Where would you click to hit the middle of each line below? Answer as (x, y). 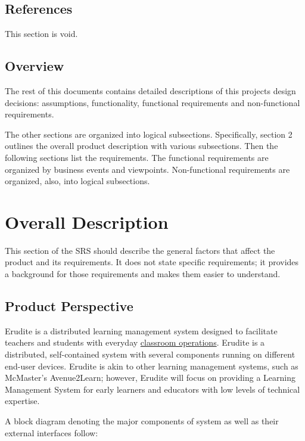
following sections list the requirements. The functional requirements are (137, 157)
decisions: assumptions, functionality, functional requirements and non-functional (152, 102)
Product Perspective (69, 306)
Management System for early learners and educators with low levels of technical (152, 389)
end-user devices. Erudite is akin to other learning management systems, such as (152, 366)
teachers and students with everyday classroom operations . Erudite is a (135, 342)
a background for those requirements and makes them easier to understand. (143, 274)
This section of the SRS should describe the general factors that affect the (140, 250)
